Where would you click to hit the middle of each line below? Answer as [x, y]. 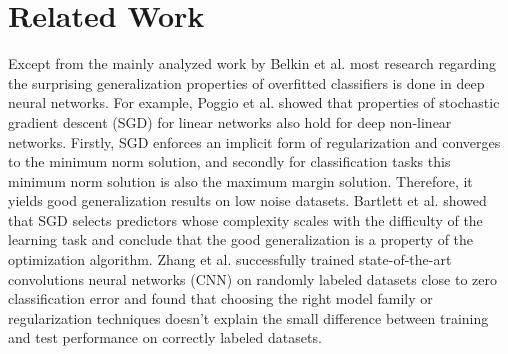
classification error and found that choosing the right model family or [220, 298]
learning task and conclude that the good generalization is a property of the [241, 239]
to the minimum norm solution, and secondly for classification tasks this [229, 161]
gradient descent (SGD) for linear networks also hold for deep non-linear [230, 121]
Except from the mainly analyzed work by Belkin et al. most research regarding [252, 63]
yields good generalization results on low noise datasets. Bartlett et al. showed [247, 200]
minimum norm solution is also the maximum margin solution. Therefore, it [240, 180]
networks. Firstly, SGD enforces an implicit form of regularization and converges [254, 141]
